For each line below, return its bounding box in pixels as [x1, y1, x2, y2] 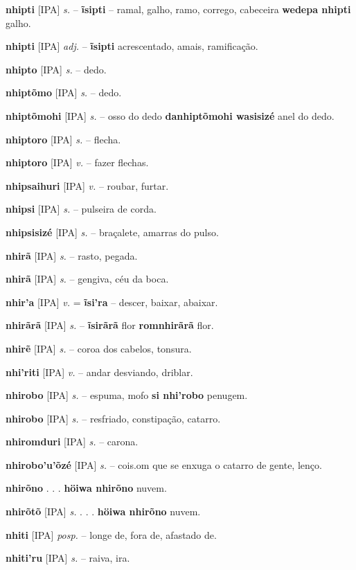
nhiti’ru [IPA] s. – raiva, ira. [6, 551, 130, 565]
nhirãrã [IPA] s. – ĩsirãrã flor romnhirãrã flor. [6, 318, 214, 332]
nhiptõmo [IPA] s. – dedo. [6, 85, 122, 100]
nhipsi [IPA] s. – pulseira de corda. [6, 202, 157, 216]
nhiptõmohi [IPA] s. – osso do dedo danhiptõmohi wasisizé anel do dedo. [6, 108, 335, 123]
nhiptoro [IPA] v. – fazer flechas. [6, 155, 149, 170]
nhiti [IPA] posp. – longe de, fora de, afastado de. [6, 527, 217, 542]
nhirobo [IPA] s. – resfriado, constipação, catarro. [6, 411, 221, 425]
